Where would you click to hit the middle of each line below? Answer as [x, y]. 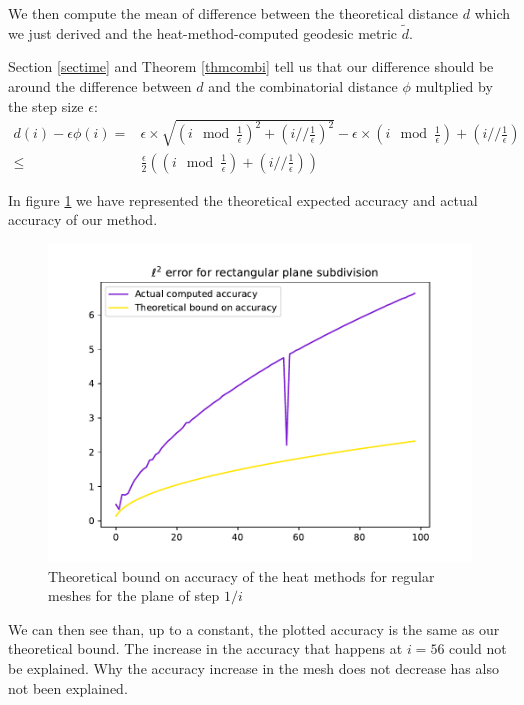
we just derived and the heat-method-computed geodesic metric [203, 32]
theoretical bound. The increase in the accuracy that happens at [205, 648]
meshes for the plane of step [134, 595]
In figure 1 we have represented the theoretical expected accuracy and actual [243, 199]
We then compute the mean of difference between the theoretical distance [233, 13]
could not [478, 648]
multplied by [454, 86]
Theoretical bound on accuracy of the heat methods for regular [241, 575]
